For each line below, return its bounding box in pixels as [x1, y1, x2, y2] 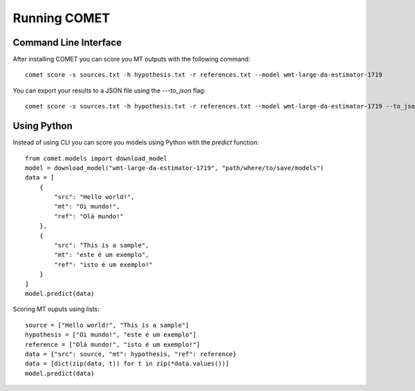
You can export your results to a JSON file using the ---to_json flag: [12, 86, 206, 95]
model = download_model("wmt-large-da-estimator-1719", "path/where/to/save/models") [25, 164, 324, 172]
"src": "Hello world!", [54, 193, 135, 201]
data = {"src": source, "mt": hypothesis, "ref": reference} [25, 350, 237, 358]
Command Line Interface [12, 37, 122, 48]
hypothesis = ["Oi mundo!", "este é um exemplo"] [25, 331, 197, 338]
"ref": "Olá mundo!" [54, 212, 124, 220]
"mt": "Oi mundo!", [54, 202, 120, 211]
